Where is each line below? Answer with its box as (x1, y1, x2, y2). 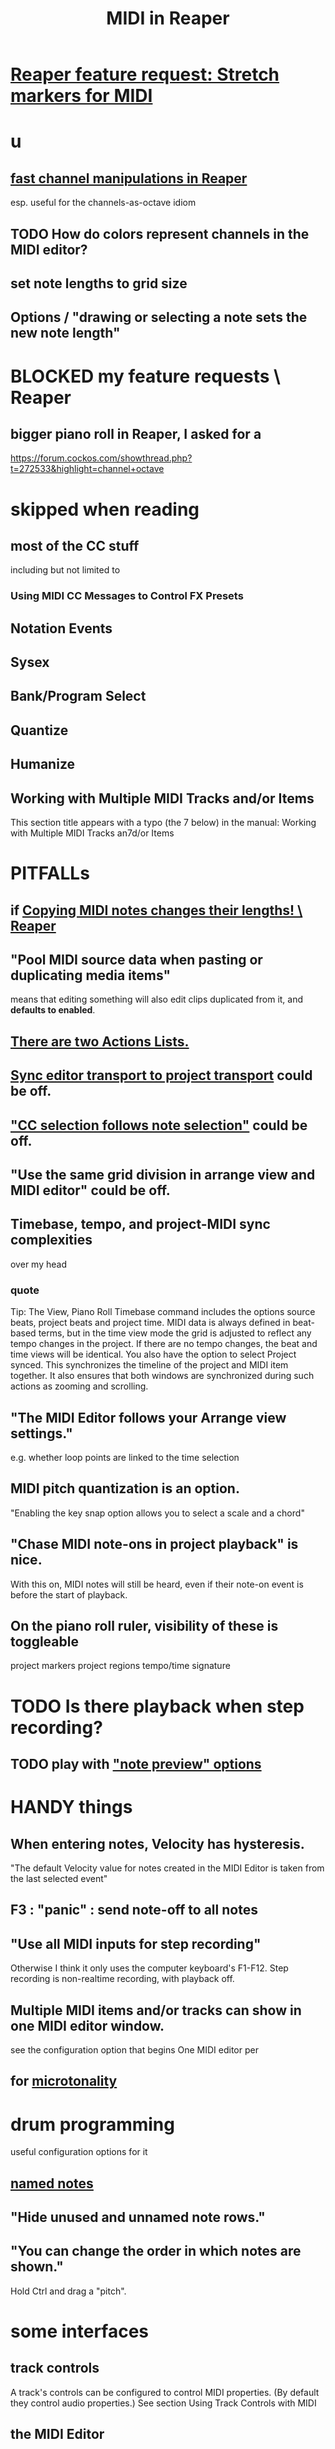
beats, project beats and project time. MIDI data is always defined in (10, 1317, 291, 1329)
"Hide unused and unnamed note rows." (10, 2209, 266, 2226)
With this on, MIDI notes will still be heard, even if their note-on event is (10, 1578, 304, 1590)
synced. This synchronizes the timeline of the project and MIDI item (10, 1359, 289, 1371)
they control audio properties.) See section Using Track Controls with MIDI (10, 2397, 317, 2409)
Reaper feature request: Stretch (10, 63, 280, 86)
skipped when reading (10, 498, 200, 521)
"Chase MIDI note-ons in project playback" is (10, 1536, 299, 1553)
